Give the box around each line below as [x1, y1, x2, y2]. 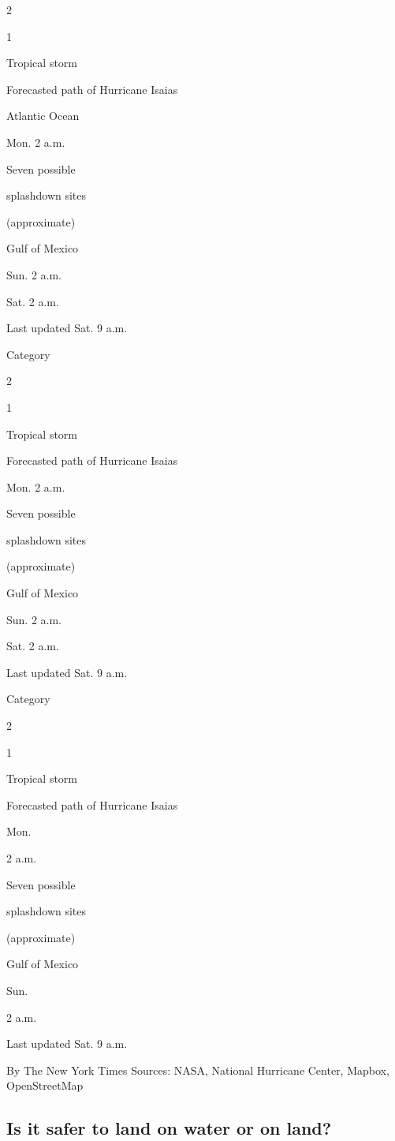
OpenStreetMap [6, 1077, 84, 1094]
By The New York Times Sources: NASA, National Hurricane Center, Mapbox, [6, 1061, 389, 1078]
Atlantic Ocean [6, 107, 80, 124]
